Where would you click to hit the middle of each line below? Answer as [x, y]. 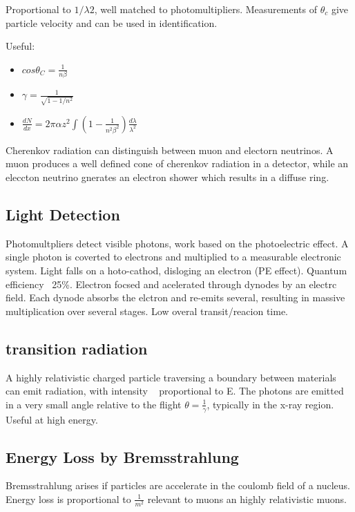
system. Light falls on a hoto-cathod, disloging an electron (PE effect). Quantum [176, 270]
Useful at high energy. [52, 419]
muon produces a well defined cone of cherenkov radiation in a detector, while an [177, 163]
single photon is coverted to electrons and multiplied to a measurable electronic [173, 257]
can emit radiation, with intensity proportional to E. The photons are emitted [175, 391]
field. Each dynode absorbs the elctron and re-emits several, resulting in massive [175, 297]
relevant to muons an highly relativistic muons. [247, 499]
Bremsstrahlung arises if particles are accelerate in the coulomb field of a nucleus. [178, 485]
